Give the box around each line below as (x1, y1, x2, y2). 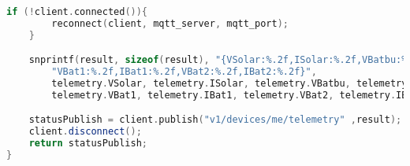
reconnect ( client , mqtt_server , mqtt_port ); (51, 17, 289, 29)
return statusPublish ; (28, 138, 147, 149)
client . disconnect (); (28, 126, 142, 138)
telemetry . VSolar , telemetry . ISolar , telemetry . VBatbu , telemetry (51, 78, 408, 90)
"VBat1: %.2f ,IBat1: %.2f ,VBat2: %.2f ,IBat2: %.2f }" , (51, 66, 317, 78)
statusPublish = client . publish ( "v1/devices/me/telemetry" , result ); (28, 114, 402, 126)
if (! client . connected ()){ (6, 6, 148, 17)
